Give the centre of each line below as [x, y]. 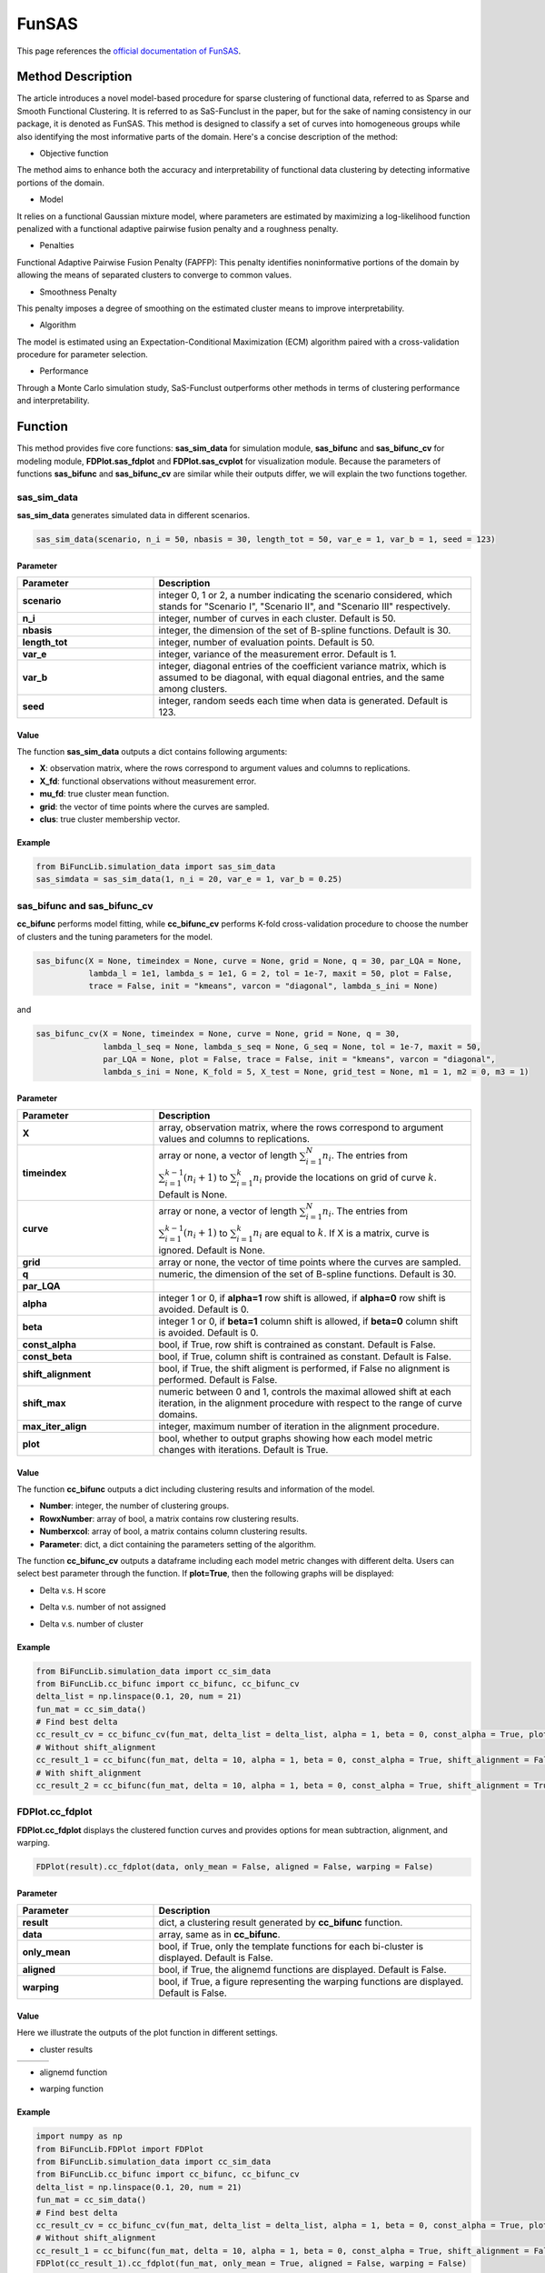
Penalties [57, 245]
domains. [178, 1415]
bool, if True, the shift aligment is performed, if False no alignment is [304, 1368]
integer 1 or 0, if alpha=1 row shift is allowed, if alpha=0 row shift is [302, 1298]
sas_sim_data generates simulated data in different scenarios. [133, 516]
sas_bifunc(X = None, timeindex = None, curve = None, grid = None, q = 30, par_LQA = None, [249, 961]
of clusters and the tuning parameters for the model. [115, 936]
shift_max [44, 1403]
